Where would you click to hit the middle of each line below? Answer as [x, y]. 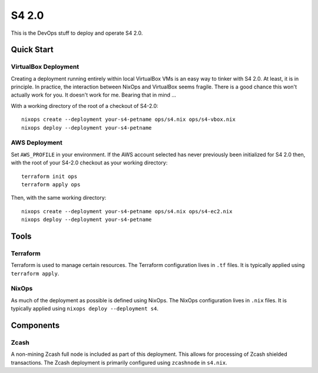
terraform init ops [49, 176]
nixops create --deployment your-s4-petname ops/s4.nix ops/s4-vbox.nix [128, 120]
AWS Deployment [37, 143]
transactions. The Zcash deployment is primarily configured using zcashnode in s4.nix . [119, 362]
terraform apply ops [51, 184]
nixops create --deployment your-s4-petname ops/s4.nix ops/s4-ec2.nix [127, 211]
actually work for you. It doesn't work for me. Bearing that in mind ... [94, 95]
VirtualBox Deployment [45, 67]
